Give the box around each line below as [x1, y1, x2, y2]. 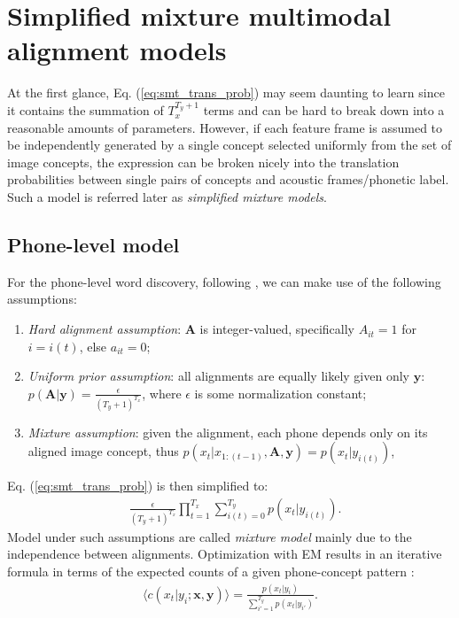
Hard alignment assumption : [27, 320, 182, 338]
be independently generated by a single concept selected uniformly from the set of [7, 135, 452, 154]
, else [79, 336, 107, 355]
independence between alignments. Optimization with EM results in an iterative [7, 545, 442, 563]
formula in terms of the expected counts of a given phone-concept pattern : [7, 561, 415, 580]
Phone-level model [7, 231, 180, 259]
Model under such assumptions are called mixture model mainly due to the [7, 527, 412, 545]
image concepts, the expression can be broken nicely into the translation [7, 152, 400, 171]
